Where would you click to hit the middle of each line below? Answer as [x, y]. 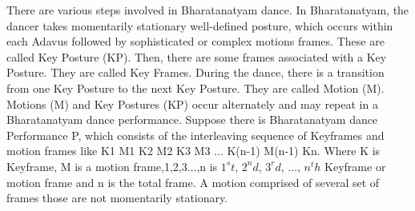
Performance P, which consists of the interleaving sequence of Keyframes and [195, 135]
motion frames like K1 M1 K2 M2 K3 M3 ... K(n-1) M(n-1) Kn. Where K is [193, 151]
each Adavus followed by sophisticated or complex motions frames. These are [195, 41]
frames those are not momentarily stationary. [117, 198]
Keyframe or [355, 166]
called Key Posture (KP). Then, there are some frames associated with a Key [197, 56]
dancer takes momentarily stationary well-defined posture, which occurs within [200, 25]
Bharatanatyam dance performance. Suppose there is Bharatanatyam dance [192, 119]
